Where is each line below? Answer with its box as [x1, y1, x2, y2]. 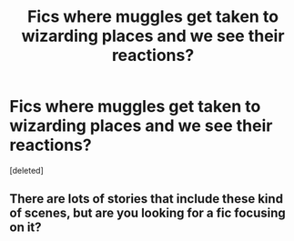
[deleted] [9, 165, 44, 176]
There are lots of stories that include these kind [9, 191, 284, 206]
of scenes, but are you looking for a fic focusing [9, 206, 287, 221]
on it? [9, 220, 43, 236]
